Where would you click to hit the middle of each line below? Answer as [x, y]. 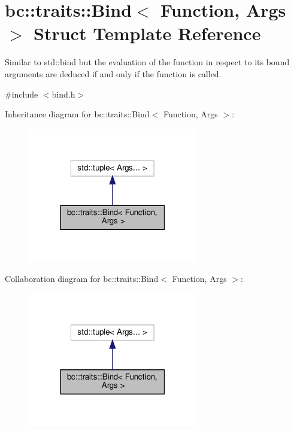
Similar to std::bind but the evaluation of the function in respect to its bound [147, 62]
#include [22, 94]
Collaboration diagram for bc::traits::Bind [82, 278]
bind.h [63, 94]
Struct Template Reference [147, 33]
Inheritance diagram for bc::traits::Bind [77, 114]
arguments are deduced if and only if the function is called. [113, 73]
